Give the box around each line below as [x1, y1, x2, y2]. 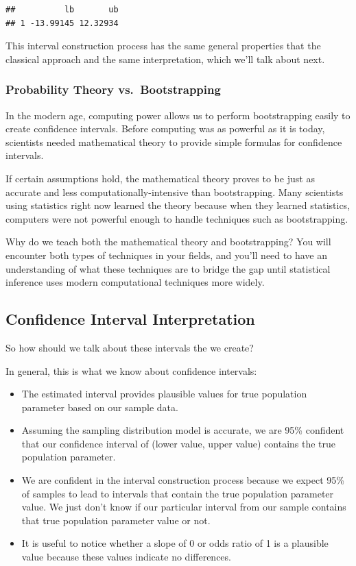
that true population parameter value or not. [21, 513, 211, 527]
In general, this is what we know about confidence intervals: [5, 363, 257, 378]
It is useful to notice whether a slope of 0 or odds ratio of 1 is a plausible [21, 536, 329, 550]
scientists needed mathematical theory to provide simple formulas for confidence [5, 134, 342, 149]
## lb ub [5, 5, 119, 14]
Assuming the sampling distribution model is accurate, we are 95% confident [21, 423, 344, 437]
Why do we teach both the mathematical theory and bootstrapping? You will [5, 234, 331, 249]
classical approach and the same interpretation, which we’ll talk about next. [5, 51, 325, 66]
